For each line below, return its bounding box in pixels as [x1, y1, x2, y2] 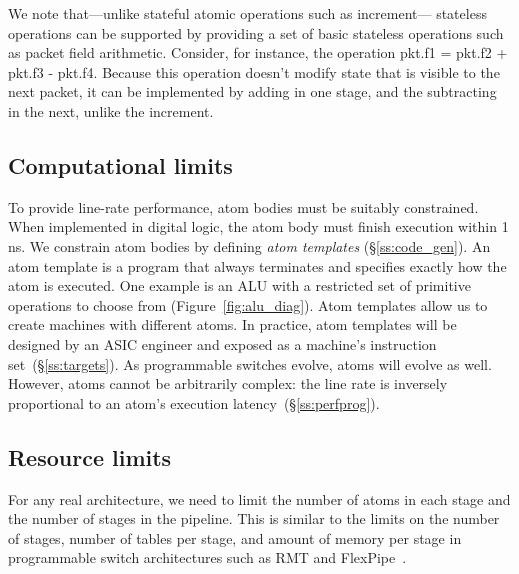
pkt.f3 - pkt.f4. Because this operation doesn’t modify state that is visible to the [8, 61, 500, 82]
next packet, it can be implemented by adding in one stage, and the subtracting [8, 81, 497, 102]
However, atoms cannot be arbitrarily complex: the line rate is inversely [8, 373, 448, 394]
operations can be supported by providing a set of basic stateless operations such [8, 22, 504, 43]
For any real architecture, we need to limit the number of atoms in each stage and [8, 488, 511, 509]
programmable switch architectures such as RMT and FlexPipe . [8, 547, 407, 568]
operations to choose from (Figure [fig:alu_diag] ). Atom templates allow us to [8, 294, 488, 315]
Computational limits [8, 149, 233, 180]
